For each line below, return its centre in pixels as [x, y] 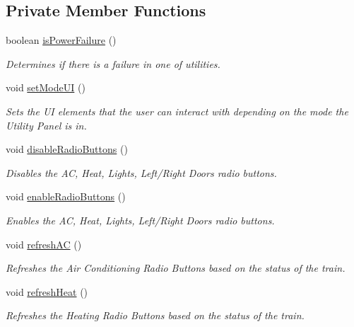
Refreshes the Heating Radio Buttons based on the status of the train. [155, 315]
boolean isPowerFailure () [61, 40]
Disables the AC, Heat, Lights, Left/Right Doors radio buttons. [141, 172]
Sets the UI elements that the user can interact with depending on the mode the [177, 111]
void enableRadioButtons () [66, 196]
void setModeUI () [46, 87]
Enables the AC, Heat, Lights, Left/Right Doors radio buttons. [140, 220]
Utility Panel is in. [46, 125]
